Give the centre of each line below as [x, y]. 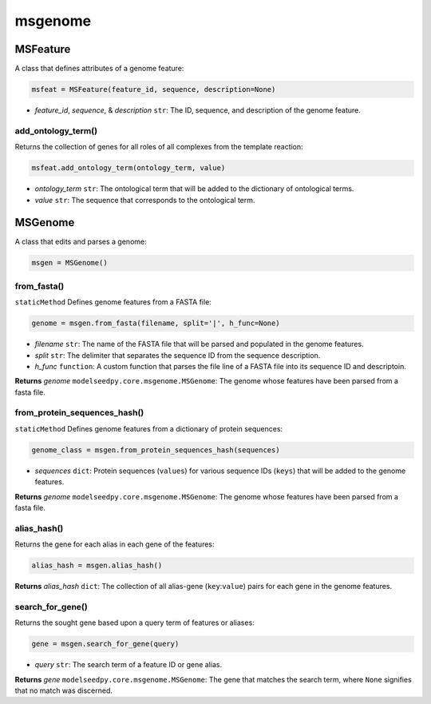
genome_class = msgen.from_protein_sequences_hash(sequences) [156, 450]
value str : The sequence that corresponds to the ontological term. [145, 200]
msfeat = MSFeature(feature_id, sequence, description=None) [154, 89]
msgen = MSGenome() [69, 263]
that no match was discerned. [64, 690]
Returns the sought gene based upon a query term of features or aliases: [134, 622]
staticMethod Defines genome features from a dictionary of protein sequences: [149, 428]
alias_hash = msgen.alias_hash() [97, 566]
